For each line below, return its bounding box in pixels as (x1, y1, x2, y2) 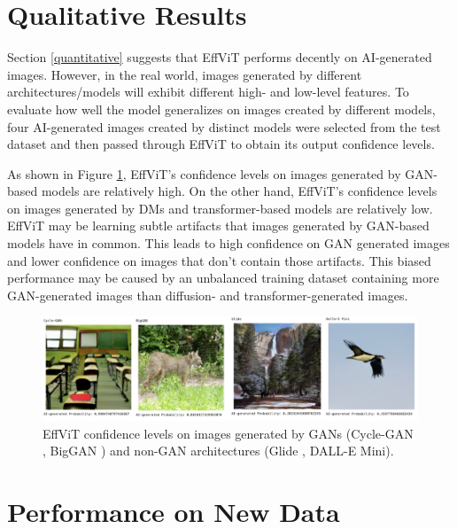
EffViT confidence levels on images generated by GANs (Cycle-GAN (43, 424, 414, 442)
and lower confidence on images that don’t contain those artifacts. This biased (7, 251, 431, 269)
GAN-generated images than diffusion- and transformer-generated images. (7, 285, 408, 304)
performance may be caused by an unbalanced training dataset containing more (7, 268, 439, 287)
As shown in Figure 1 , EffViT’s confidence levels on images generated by (7, 164, 401, 183)
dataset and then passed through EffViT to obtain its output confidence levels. (7, 135, 435, 153)
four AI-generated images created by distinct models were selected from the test (7, 117, 441, 136)
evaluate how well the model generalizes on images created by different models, (7, 99, 436, 118)
